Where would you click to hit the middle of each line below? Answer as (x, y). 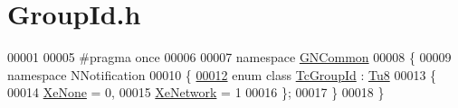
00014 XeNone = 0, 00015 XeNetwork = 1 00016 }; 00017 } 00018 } (196, 92)
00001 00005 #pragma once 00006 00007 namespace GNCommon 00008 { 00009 (229, 57)
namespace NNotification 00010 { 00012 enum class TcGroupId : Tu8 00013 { (222, 74)
